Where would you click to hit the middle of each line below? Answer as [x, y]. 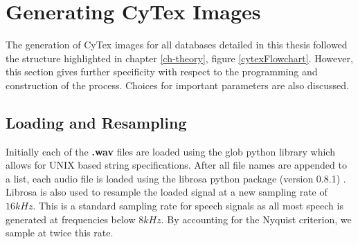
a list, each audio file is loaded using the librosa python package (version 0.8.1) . [176, 178]
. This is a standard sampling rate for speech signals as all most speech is [188, 206]
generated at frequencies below [71, 219]
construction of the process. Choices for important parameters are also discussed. [177, 85]
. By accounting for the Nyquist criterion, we [256, 219]
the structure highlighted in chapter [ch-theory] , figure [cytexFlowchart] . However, [179, 58]
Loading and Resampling [96, 122]
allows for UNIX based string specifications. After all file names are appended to [176, 165]
